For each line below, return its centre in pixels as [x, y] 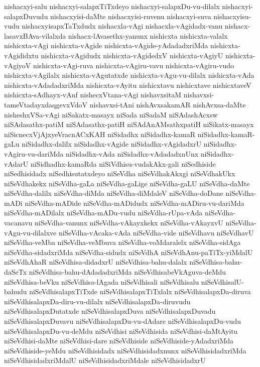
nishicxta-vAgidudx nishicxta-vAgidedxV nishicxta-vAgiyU [132, 55]
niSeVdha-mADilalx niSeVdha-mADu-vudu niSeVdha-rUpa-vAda [103, 213]
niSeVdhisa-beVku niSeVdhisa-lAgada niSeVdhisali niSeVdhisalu [102, 281]
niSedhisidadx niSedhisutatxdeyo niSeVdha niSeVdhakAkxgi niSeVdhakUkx [120, 173]
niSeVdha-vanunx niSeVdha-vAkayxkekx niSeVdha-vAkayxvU [129, 223]
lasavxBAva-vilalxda [35, 35]
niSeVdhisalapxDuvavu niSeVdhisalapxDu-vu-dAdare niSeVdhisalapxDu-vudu [122, 321]
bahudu [16, 291]
